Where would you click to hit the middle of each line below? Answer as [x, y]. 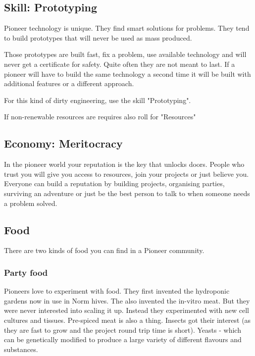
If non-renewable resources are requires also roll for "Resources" [100, 117]
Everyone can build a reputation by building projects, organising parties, [114, 183]
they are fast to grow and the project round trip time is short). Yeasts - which [123, 330]
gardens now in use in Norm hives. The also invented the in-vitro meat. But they [127, 300]
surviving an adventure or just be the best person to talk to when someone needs [127, 193]
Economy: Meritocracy [63, 143]
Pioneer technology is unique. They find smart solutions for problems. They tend [127, 28]
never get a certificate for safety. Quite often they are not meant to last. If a [120, 64]
